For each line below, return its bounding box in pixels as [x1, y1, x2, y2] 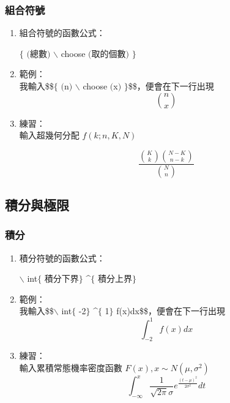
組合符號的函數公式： [19, 26, 105, 39]
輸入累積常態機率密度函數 [19, 361, 122, 374]
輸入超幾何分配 [19, 129, 80, 141]
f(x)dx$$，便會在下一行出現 [116, 304, 226, 317]
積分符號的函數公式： [19, 251, 105, 264]
